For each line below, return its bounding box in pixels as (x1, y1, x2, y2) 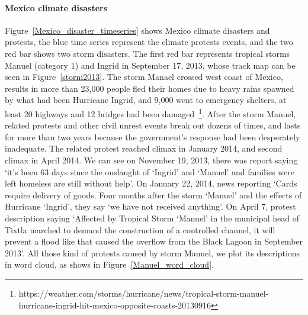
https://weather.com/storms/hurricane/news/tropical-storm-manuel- (18, 287, 269, 299)
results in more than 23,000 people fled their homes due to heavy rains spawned (5, 82, 294, 94)
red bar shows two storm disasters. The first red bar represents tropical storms (5, 47, 290, 59)
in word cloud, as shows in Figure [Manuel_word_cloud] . (5, 258, 214, 271)
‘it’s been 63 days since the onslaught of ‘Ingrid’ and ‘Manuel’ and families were (5, 165, 294, 178)
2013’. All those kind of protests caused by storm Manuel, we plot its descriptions (5, 246, 300, 259)
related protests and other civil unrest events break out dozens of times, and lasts (5, 119, 301, 131)
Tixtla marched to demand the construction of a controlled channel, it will (5, 223, 275, 236)
